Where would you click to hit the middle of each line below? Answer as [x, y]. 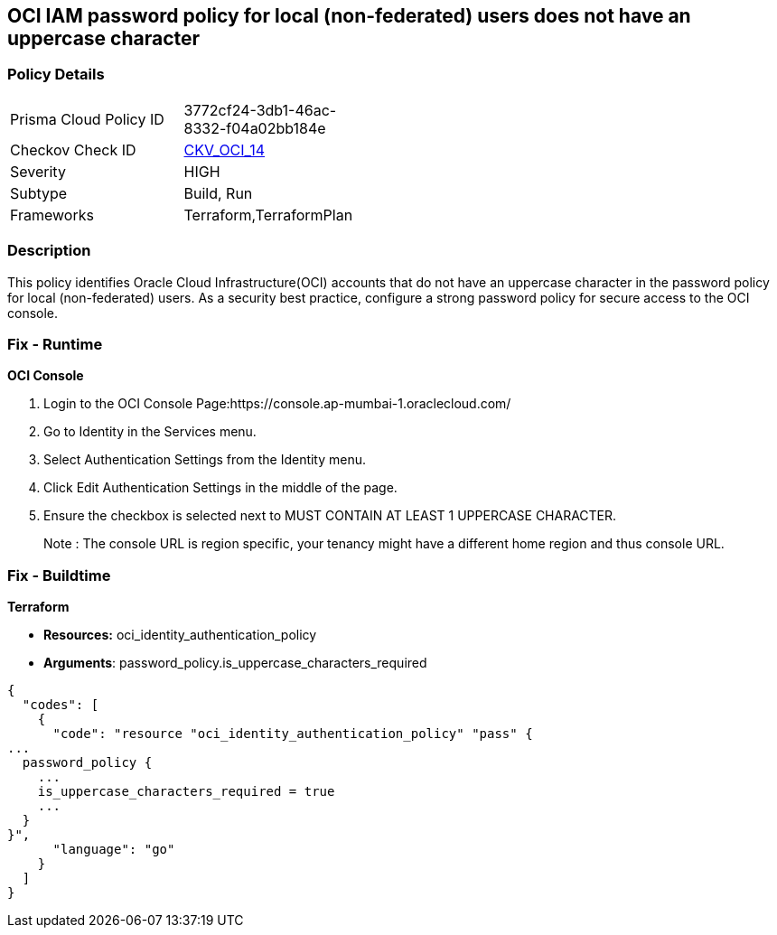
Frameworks [52, 215]
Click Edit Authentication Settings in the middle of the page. [220, 488]
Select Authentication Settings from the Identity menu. [205, 460]
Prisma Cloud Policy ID [87, 119]
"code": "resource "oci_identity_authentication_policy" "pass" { [293, 734]
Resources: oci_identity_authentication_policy [180, 635]
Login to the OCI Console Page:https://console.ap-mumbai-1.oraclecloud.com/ [277, 404]
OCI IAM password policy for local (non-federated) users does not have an [349, 16]
